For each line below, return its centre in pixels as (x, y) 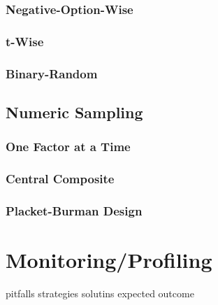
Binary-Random (52, 73)
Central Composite (60, 179)
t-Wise (25, 41)
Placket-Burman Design (74, 210)
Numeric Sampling (74, 112)
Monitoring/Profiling (109, 260)
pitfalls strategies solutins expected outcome (100, 293)
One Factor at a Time (68, 147)
